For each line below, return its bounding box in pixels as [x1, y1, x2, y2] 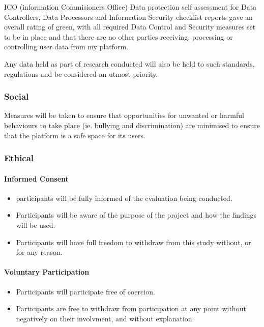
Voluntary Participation [4, 266, 90, 277]
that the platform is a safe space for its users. [4, 130, 145, 140]
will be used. [16, 219, 55, 230]
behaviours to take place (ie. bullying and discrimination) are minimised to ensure [4, 120, 260, 130]
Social [4, 90, 29, 103]
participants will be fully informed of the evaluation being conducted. [16, 192, 232, 203]
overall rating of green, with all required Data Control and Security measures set [4, 21, 256, 32]
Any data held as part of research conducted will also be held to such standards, [4, 58, 255, 69]
